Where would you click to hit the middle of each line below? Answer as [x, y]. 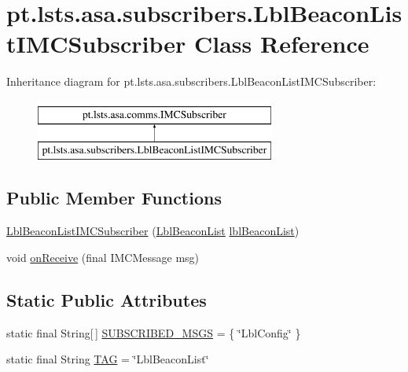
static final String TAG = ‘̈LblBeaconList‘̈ [108, 359]
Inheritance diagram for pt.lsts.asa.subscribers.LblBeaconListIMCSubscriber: [191, 81]
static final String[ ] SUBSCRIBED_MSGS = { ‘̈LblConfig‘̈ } [154, 332]
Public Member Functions [114, 198]
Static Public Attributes [107, 299]
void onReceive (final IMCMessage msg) [103, 257]
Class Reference [282, 44]
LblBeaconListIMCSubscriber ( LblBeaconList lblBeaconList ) [153, 231]
